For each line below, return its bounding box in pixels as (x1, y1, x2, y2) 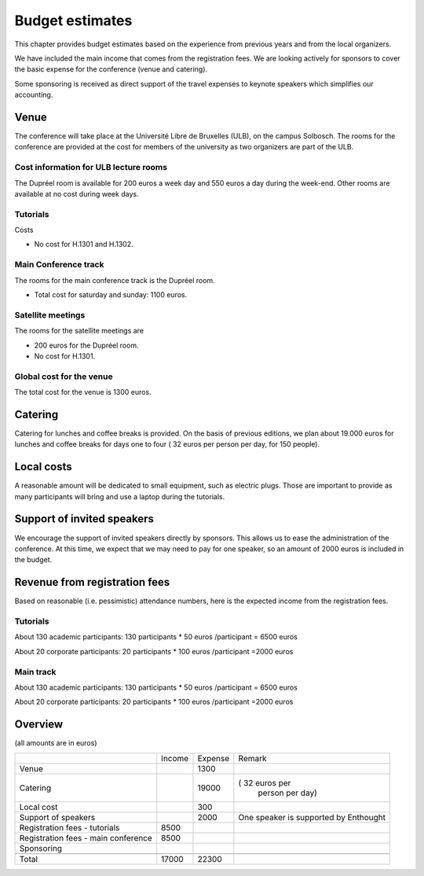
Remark (238, 753, 267, 764)
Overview (14, 718, 64, 731)
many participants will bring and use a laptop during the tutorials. (14, 491, 225, 501)
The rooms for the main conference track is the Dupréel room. (14, 275, 215, 285)
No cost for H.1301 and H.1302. (34, 240, 133, 249)
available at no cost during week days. (14, 189, 139, 198)
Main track (14, 666, 57, 677)
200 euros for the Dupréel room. (34, 340, 139, 350)
